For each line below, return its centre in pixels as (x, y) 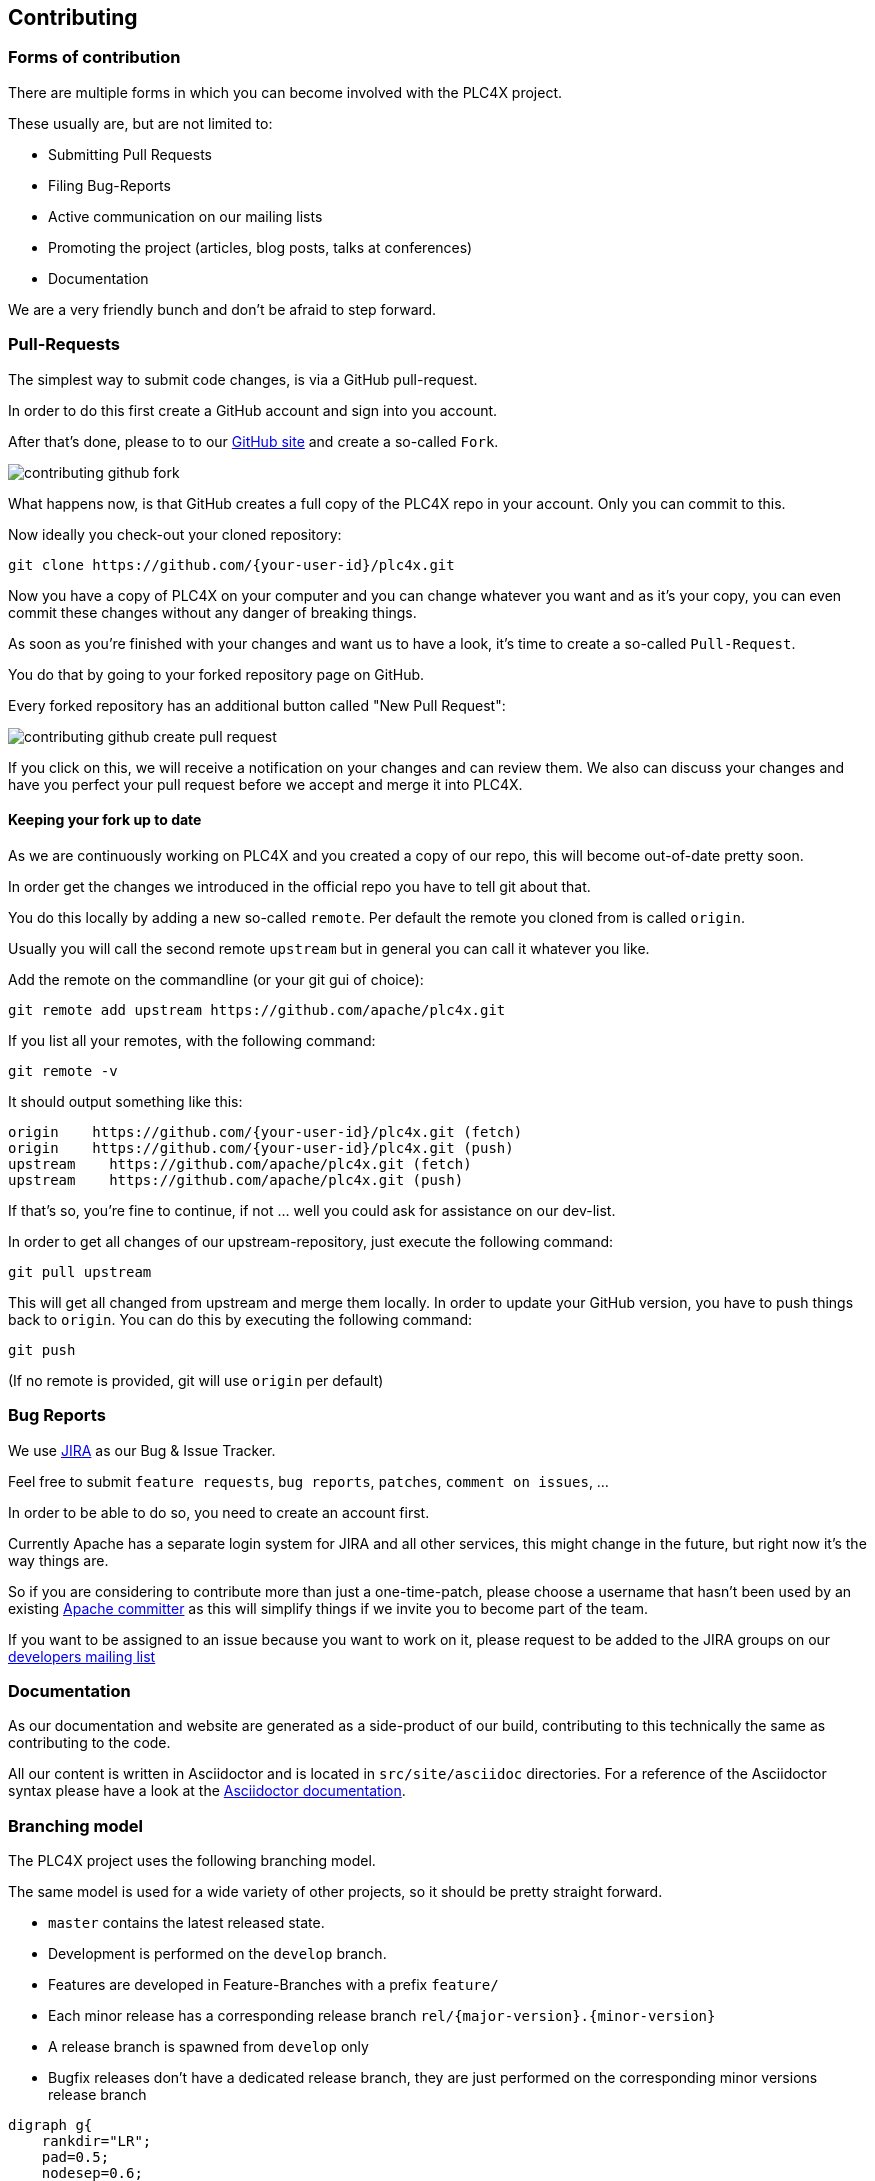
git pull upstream (80, 1271)
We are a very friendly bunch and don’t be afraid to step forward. (222, 309)
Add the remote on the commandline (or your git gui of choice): (216, 979)
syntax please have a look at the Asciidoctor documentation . (207, 1791)
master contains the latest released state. (186, 1923)
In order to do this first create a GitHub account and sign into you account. (253, 410)
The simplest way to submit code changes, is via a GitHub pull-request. (243, 379)
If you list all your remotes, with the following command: (192, 1040)
